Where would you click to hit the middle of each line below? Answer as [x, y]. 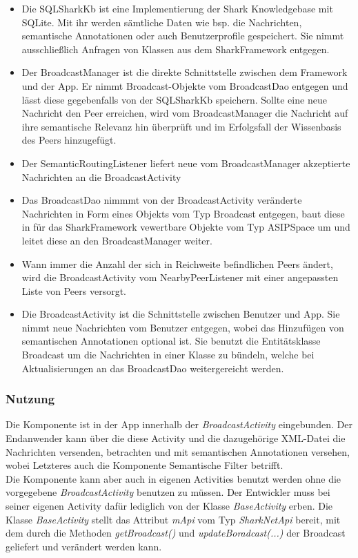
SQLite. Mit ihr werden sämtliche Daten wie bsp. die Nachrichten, [162, 22]
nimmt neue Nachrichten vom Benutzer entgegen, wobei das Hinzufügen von [183, 327]
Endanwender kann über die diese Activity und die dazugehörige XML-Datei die [176, 438]
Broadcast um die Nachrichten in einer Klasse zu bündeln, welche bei [168, 355]
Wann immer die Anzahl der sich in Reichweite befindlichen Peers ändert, [177, 263]
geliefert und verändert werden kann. [84, 546]
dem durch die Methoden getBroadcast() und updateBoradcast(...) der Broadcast [176, 533]
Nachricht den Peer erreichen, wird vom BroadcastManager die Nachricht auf [185, 113]
